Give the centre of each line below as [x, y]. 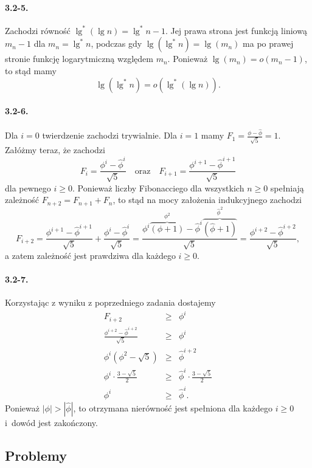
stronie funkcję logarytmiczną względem [79, 59]
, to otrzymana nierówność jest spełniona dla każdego [173, 408]
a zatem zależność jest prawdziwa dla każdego [90, 255]
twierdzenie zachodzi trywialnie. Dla [109, 135]
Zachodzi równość [38, 30]
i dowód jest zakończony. [51, 422]
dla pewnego [28, 188]
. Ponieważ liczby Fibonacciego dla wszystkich [158, 188]
